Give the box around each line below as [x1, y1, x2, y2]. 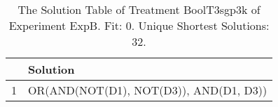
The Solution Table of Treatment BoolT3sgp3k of [18, 1, 260, 17]
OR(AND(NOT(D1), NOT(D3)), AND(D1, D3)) [28, 82, 267, 98]
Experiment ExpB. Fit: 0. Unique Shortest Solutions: [8, 17, 270, 33]
